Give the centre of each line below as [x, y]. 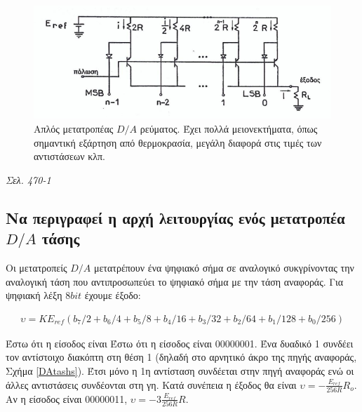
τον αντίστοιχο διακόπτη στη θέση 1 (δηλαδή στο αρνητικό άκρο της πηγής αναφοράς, [181, 357]
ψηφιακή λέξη [34, 295]
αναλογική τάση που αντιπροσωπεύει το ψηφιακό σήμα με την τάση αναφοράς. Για [175, 281]
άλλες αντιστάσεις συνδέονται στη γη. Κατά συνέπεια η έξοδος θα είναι [151, 384]
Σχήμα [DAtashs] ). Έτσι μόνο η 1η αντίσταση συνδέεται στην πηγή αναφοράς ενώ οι [180, 370]
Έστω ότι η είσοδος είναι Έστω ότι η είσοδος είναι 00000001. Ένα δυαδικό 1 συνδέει [180, 343]
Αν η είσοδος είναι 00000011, [67, 398]
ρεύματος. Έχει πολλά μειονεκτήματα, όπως [229, 129]
